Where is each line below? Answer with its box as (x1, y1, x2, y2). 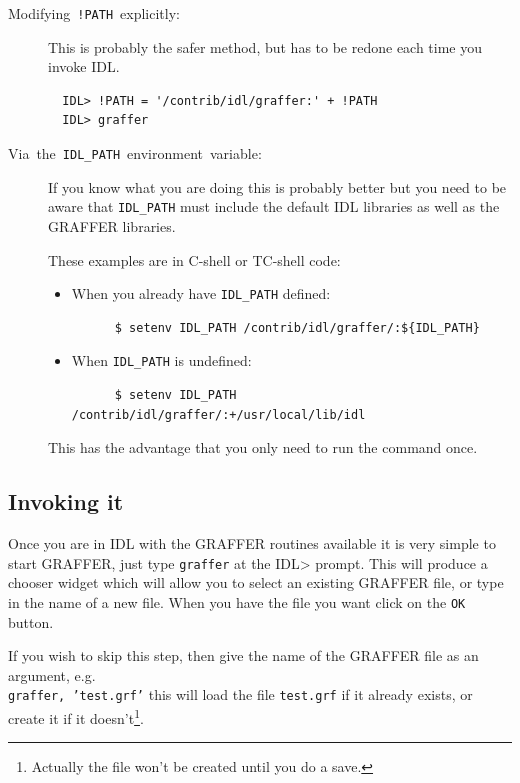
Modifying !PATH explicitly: (8, 3, 180, 23)
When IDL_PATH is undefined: (71, 350, 252, 371)
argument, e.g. (8, 664, 96, 685)
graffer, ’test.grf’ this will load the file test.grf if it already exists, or (8, 684, 473, 705)
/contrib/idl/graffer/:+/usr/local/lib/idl (71, 407, 366, 422)
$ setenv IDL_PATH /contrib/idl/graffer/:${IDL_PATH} (114, 320, 480, 335)
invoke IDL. (48, 56, 120, 77)
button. (8, 611, 54, 632)
